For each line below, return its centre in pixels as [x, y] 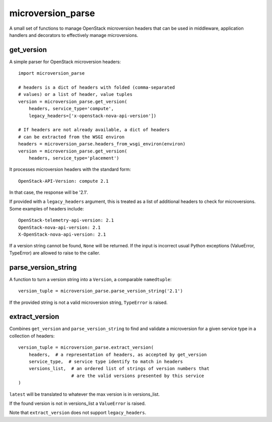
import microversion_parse [52, 73]
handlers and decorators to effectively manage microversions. [74, 35]
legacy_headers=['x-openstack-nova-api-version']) [92, 116]
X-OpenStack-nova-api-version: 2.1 [62, 234]
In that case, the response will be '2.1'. [49, 192]
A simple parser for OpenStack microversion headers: [65, 62]
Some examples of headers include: [47, 208]
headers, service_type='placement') [74, 158]
